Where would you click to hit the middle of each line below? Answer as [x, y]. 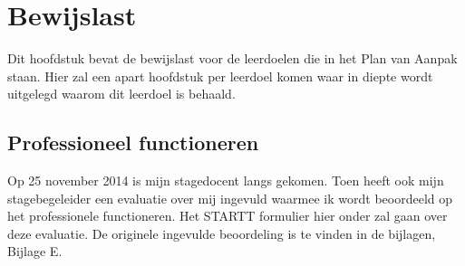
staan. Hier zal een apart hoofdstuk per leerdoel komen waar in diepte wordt [220, 76]
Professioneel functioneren [133, 142]
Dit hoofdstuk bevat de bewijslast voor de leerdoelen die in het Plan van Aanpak [232, 58]
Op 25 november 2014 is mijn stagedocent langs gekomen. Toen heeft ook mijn [226, 180]
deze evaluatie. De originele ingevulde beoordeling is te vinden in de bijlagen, [222, 233]
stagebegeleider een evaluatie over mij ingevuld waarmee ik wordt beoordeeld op [230, 198]
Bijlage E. [35, 251]
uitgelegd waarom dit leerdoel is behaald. [121, 94]
